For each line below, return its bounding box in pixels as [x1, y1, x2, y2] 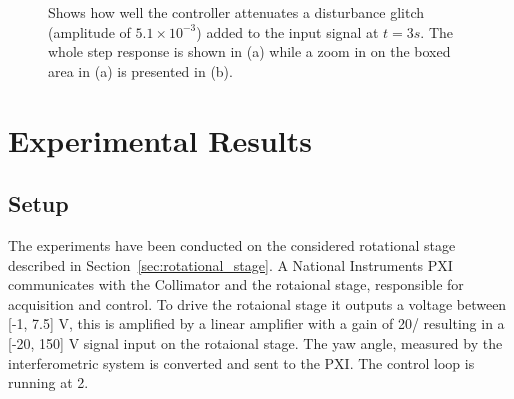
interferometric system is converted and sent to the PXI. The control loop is [8, 352, 475, 373]
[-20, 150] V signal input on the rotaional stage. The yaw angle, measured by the [8, 332, 503, 353]
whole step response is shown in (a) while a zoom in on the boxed [48, 41, 451, 62]
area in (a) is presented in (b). [48, 60, 233, 81]
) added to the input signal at [196, 21, 379, 42]
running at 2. [8, 372, 89, 393]
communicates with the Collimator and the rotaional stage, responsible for [8, 274, 464, 295]
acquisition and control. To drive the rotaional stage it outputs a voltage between [8, 293, 507, 314]
